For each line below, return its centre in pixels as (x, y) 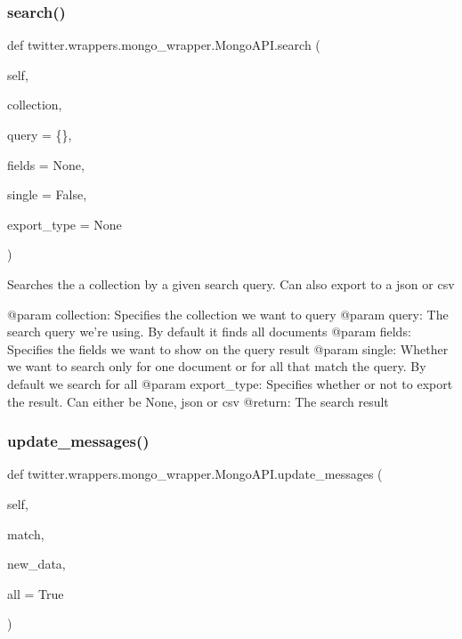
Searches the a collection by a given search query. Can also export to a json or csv (231, 283)
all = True (36, 593)
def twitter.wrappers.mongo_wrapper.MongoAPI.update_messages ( (195, 474)
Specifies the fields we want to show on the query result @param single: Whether (228, 348)
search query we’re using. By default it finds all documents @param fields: (209, 332)
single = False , (47, 194)
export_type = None (65, 224)
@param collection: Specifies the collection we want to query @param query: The (228, 314)
